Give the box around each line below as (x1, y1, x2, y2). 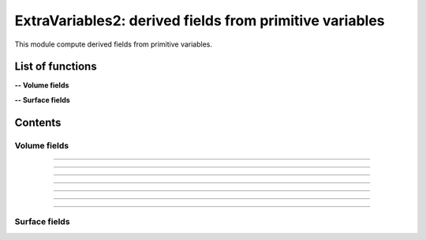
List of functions (14, 60, 98, 73)
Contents (14, 115, 62, 129)
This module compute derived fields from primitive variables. (14, 39, 213, 49)
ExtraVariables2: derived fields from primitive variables (14, 12, 386, 29)
